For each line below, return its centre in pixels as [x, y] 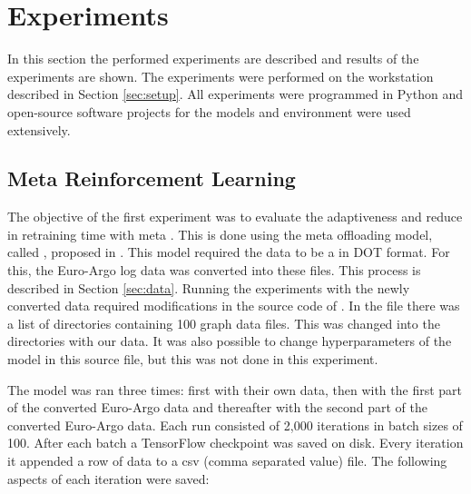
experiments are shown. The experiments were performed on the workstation [221, 76]
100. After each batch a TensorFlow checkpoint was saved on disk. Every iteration [235, 443]
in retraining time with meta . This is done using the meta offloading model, [220, 234]
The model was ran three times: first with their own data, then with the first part [235, 389]
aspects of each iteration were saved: [108, 478]
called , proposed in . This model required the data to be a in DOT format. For [229, 252]
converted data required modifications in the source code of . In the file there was [234, 306]
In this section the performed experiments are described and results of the [213, 59]
